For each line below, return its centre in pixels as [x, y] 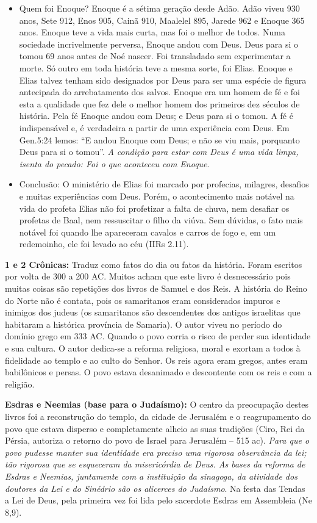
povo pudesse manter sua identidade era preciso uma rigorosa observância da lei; [156, 452]
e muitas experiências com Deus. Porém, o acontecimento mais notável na [157, 196]
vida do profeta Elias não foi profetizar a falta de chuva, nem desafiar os [154, 208]
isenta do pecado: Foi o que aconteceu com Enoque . [114, 163]
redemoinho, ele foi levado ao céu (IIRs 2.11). [104, 244]
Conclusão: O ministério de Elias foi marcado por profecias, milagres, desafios [164, 184]
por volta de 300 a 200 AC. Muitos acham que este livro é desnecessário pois [148, 276]
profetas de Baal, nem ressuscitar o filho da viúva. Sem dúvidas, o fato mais [161, 220]
